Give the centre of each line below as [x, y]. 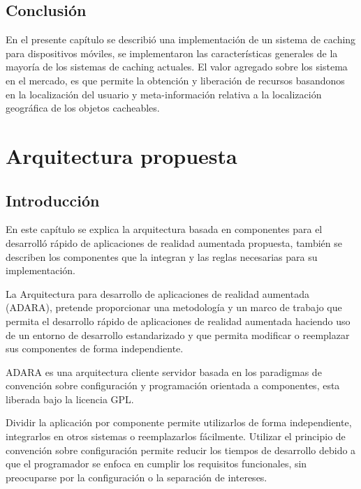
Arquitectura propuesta [121, 155]
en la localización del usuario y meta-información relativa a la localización [164, 94]
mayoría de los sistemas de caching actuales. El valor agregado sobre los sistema [177, 67]
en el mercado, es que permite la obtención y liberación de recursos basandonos [175, 80]
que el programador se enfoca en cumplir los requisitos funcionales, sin [156, 464]
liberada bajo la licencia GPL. [70, 399]
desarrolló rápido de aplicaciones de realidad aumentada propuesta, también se [174, 242]
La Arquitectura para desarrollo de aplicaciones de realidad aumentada [157, 293]
